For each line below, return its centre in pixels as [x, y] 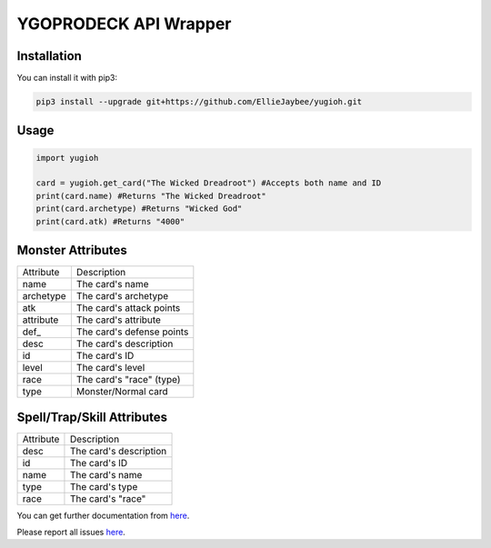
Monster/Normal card [122, 392]
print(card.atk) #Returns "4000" [110, 221]
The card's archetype [122, 296]
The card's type [104, 486]
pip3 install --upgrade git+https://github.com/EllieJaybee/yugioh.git [199, 102]
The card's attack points [128, 308]
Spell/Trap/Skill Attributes [92, 417]
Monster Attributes [72, 250]
